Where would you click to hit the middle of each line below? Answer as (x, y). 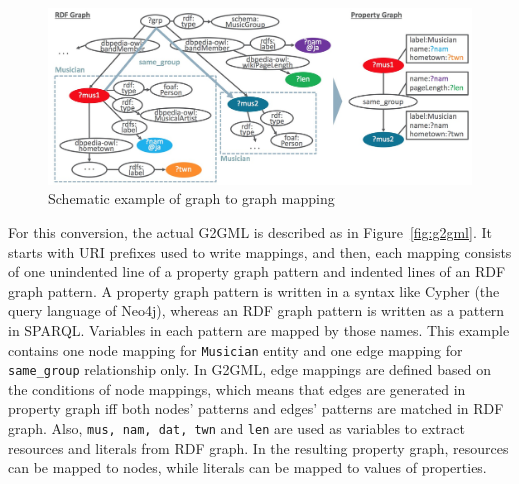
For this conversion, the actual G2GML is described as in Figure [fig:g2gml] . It (250, 231)
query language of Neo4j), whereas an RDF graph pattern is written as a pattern (256, 310)
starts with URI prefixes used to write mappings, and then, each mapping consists (260, 251)
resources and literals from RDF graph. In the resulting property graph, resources (258, 447)
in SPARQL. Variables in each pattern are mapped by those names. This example (259, 329)
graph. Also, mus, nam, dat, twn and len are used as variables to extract (236, 428)
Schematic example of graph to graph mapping (191, 198)
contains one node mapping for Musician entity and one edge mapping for (235, 349)
